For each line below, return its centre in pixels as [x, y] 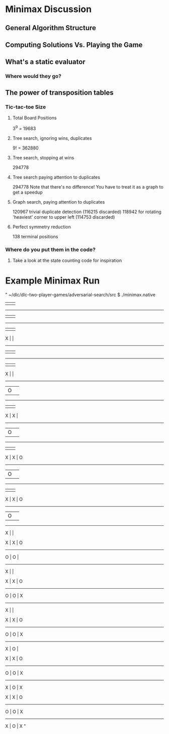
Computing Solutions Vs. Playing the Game [74, 44]
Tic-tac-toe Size [26, 107]
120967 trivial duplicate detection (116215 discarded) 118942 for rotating [87, 212]
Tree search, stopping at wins [43, 157]
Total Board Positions [34, 118]
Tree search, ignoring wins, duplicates [52, 138]
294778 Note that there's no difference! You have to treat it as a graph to [88, 187]
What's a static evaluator [45, 62]
